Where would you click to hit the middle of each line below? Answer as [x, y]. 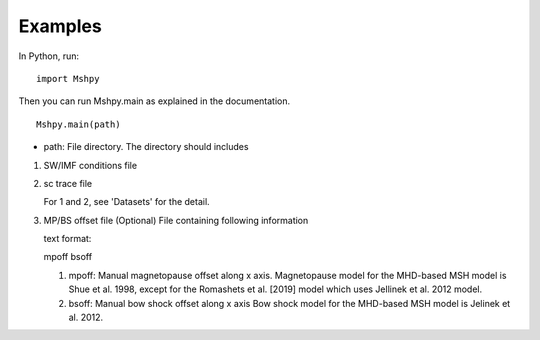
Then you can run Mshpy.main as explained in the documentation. [154, 101]
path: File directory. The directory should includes [146, 147]
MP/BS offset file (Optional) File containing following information [176, 220]
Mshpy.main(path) [78, 124]
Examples [60, 26]
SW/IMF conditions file [90, 165]
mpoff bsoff [68, 257]
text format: [67, 239]
